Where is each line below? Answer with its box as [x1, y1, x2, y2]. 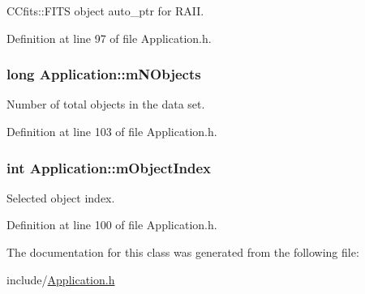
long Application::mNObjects [6, 64, 201, 84]
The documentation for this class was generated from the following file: [6, 244, 359, 260]
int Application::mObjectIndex [6, 157, 212, 177]
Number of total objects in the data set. [6, 96, 205, 113]
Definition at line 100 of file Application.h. [6, 216, 217, 233]
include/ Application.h [6, 271, 115, 288]
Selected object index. [6, 189, 115, 206]
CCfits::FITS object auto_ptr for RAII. [6, 2, 204, 19]
